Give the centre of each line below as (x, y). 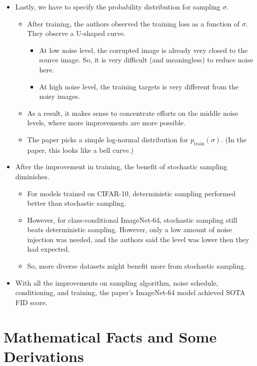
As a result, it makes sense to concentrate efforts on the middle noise (133, 113)
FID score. (31, 302)
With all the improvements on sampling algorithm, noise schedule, (117, 282)
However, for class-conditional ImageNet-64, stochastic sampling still (132, 219)
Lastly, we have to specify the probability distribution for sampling (118, 6)
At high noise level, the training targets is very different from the (139, 86)
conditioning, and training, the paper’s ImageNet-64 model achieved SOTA (130, 292)
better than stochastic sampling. (77, 203)
